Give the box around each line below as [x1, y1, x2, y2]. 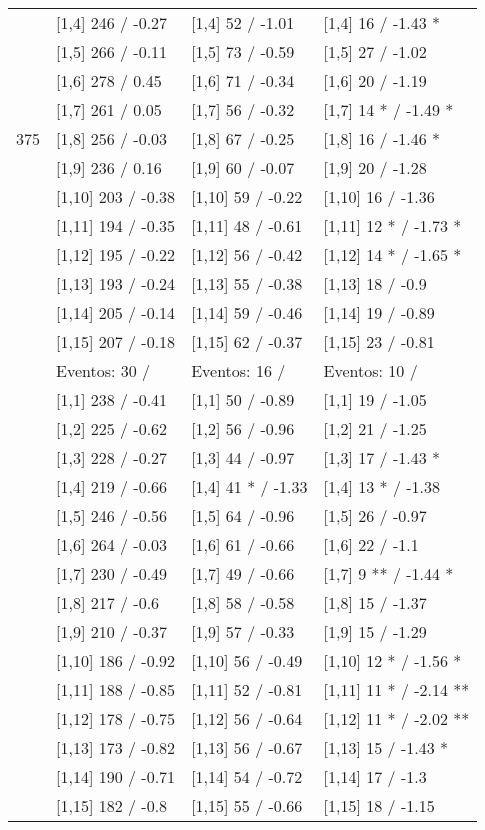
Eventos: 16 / [191, 359, 286, 382]
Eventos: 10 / [323, 359, 418, 382]
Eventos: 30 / [56, 359, 151, 382]
